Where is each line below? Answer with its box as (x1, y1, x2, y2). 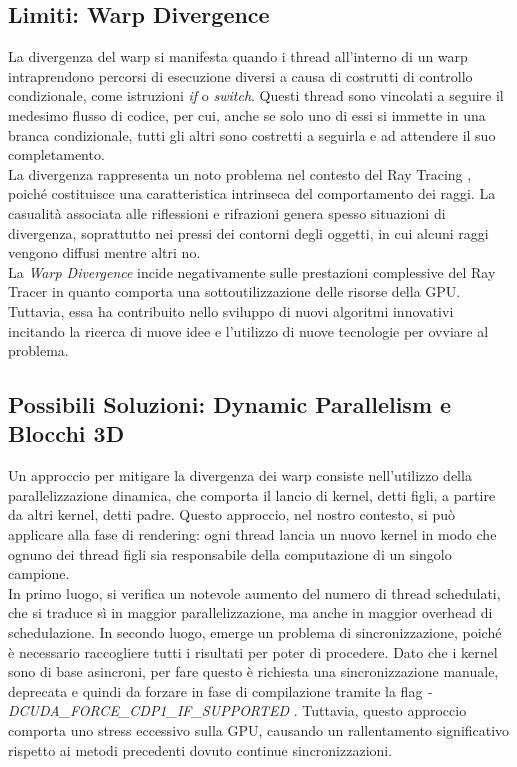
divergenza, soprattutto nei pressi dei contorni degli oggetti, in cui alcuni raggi (8, 222, 489, 243)
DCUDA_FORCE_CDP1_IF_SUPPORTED (8, 700, 290, 721)
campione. (8, 563, 70, 584)
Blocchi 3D (8, 418, 125, 449)
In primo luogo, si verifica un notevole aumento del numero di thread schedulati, (8, 582, 501, 603)
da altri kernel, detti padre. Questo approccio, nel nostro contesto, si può (8, 504, 455, 525)
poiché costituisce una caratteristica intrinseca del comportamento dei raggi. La (8, 183, 496, 204)
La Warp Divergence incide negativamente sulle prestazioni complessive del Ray (8, 261, 496, 282)
